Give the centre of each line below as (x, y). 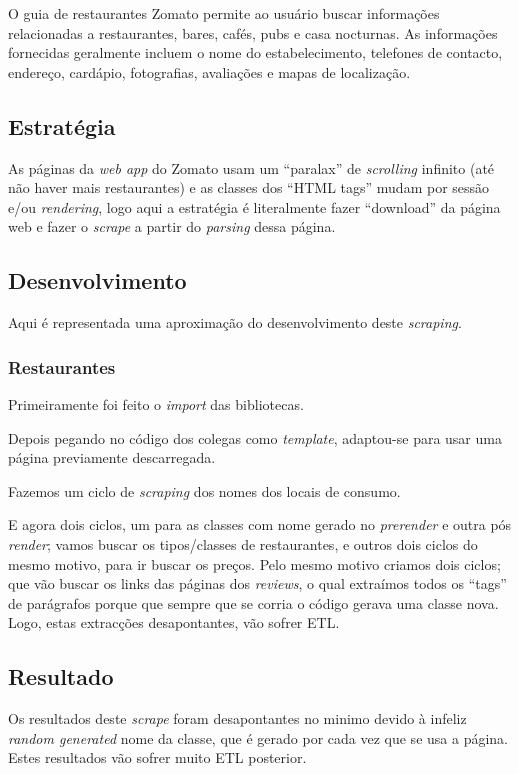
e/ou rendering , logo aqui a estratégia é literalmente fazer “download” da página (254, 206)
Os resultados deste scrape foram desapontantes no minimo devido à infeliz (237, 718)
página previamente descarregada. (112, 457)
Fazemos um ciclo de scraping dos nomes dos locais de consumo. (204, 490)
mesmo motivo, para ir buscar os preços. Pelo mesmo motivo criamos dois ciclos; (254, 563)
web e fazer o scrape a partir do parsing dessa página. (172, 226)
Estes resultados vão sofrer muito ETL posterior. (157, 757)
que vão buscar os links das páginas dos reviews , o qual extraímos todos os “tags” (257, 583)
